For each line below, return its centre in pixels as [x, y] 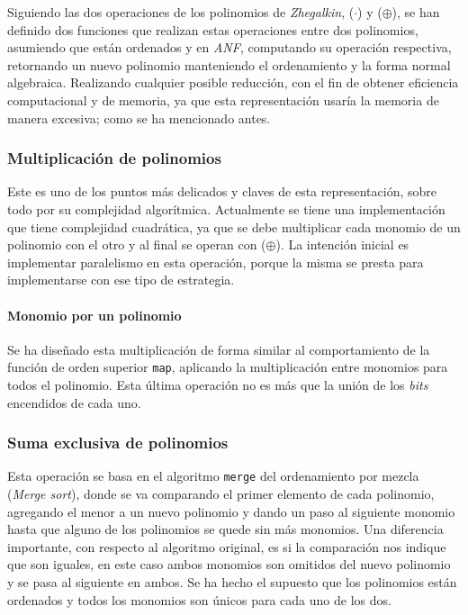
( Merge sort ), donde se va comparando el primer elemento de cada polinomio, [221, 494]
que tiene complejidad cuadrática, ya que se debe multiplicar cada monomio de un [234, 226]
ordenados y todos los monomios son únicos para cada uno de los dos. [199, 599]
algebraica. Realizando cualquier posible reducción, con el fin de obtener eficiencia [233, 82]
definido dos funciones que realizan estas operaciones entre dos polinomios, [213, 29]
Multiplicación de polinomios [114, 158]
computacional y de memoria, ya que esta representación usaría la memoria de [223, 99]
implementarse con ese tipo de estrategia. [121, 280]
